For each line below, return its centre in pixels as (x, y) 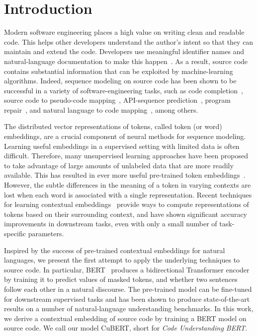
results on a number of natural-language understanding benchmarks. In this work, (129, 308)
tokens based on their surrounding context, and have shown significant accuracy (126, 214)
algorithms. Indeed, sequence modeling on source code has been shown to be (120, 81)
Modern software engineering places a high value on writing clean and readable (124, 32)
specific (15, 233)
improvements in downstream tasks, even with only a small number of (111, 224)
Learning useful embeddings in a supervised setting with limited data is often (122, 146)
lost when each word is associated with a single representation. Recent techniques (128, 194)
